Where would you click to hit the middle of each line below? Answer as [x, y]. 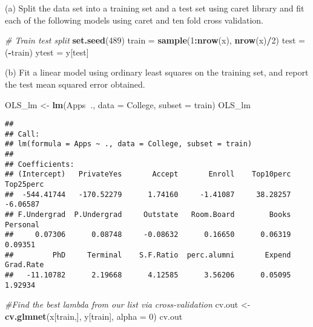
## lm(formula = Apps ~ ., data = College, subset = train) [129, 144]
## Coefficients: [40, 164]
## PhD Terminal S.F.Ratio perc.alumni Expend [148, 255]
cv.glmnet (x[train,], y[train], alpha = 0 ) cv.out [94, 316]
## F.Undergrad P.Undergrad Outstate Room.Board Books [148, 215]
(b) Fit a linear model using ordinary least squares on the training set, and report [157, 72]
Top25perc [25, 185]
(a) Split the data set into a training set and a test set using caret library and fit [155, 8]
